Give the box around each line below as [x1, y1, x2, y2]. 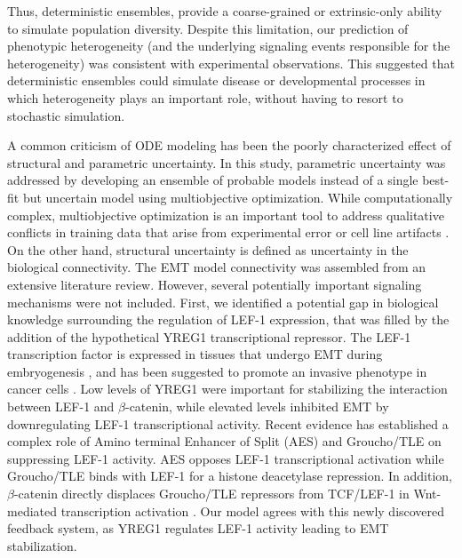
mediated [7, 501, 57, 520]
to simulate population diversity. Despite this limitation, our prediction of [7, 19, 409, 37]
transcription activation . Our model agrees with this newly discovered [60, 501, 445, 520]
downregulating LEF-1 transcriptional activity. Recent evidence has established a [7, 414, 449, 433]
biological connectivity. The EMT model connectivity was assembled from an [7, 258, 426, 276]
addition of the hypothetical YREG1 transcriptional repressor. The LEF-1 [7, 327, 411, 346]
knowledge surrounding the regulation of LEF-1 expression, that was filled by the [7, 310, 450, 329]
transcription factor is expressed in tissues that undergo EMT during [7, 345, 383, 363]
